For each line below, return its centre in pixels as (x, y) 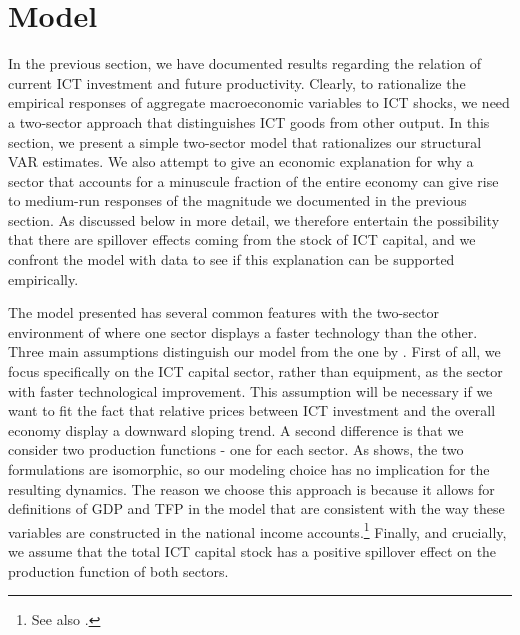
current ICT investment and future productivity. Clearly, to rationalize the (237, 82)
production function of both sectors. (118, 570)
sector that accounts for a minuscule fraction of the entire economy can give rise (253, 180)
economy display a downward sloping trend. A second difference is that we (236, 429)
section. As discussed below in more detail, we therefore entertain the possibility (254, 219)
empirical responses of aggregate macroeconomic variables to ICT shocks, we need (259, 102)
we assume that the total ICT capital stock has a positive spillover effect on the (252, 551)
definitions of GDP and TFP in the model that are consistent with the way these (256, 508)
